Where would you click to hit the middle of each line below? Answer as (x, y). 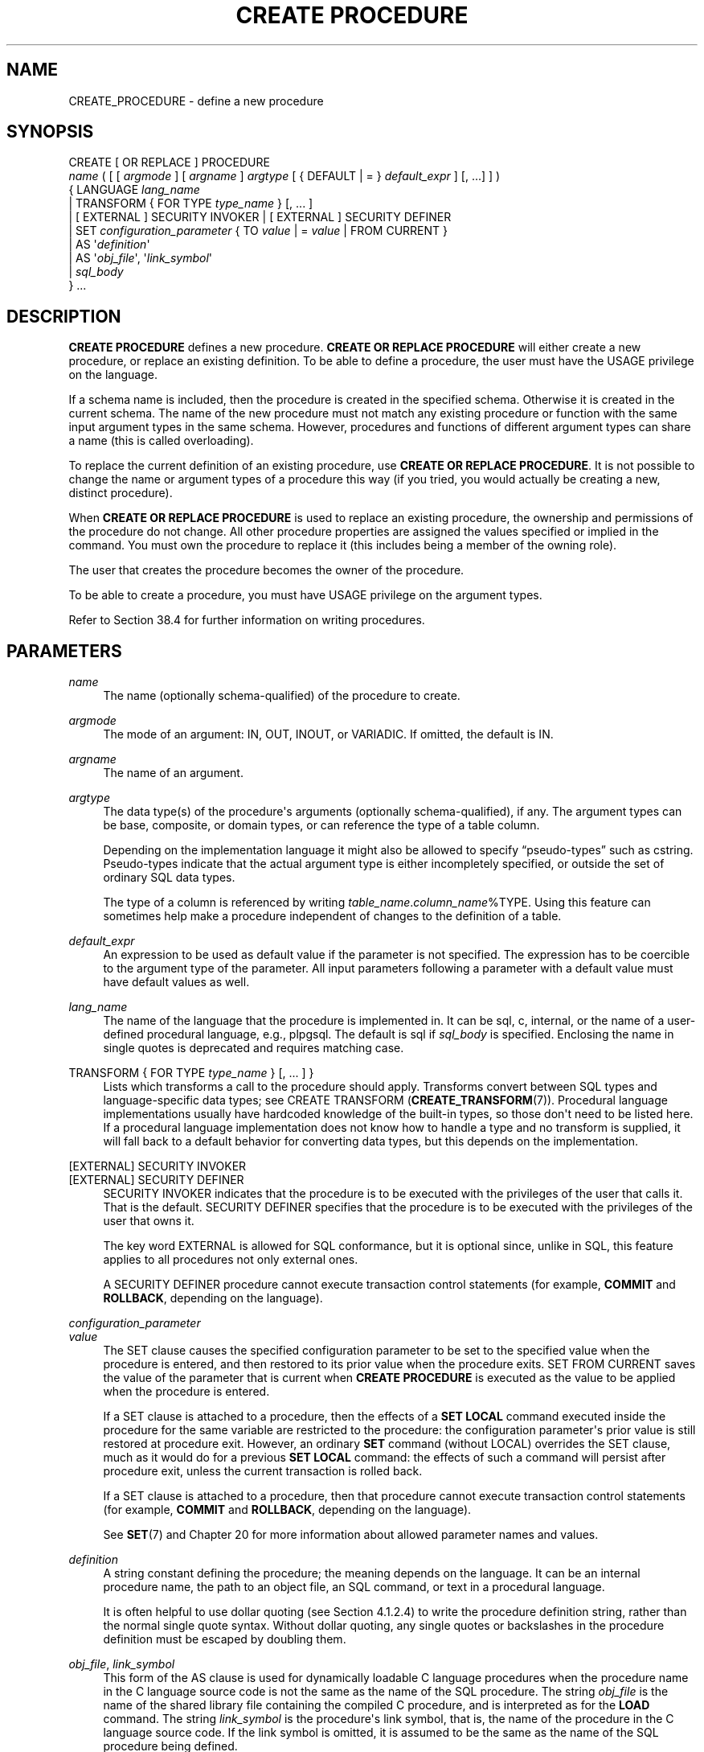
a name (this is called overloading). (161, 441)
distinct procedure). (121, 493)
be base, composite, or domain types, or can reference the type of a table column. (321, 825)
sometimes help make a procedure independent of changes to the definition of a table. (332, 916)
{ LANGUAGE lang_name (134, 190)
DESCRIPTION (64, 316)
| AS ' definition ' (109, 245)
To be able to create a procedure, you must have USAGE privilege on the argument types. (305, 595)
